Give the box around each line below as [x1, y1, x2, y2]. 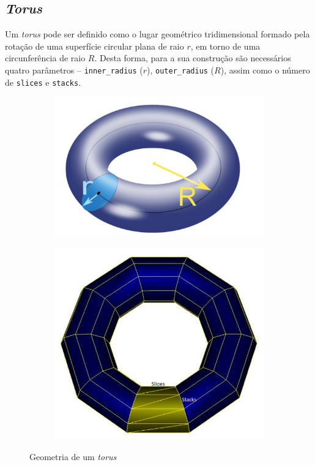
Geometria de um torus [29, 450, 117, 463]
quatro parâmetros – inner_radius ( [5, 63, 143, 76]
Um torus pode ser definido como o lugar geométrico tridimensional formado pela [5, 28, 310, 40]
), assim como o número [220, 63, 310, 76]
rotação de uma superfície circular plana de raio [5, 39, 184, 52]
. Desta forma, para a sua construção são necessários [94, 51, 291, 64]
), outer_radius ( [147, 63, 215, 76]
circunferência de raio [5, 51, 86, 64]
